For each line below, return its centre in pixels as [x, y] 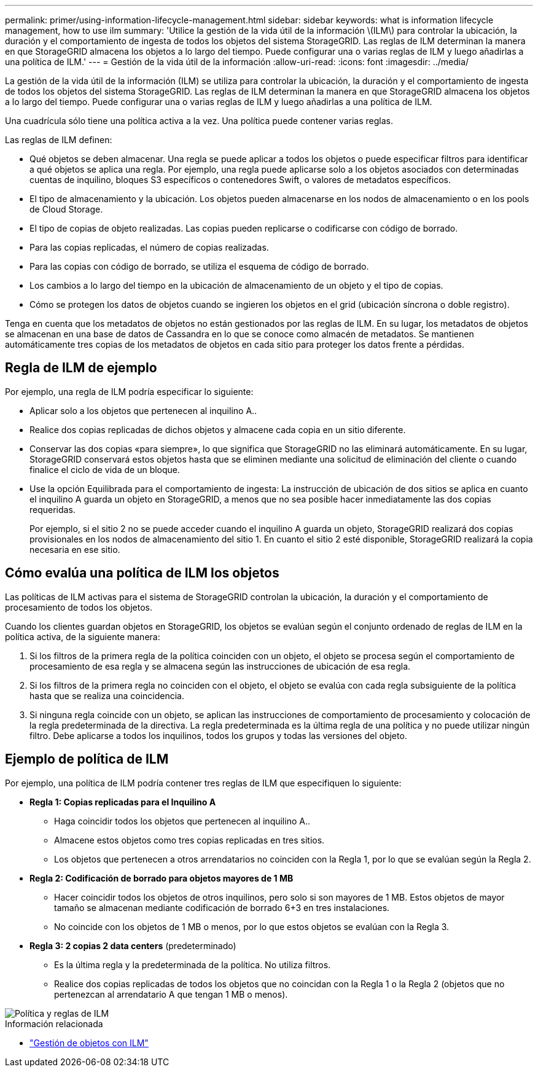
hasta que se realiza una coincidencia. [107, 695]
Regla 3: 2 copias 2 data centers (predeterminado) [133, 945]
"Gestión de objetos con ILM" [89, 1043]
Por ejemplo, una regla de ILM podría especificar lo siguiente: [129, 391]
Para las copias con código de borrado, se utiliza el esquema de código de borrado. [199, 266]
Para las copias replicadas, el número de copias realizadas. [149, 247]
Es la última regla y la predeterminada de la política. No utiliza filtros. [193, 964]
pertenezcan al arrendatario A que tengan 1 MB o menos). [171, 994]
